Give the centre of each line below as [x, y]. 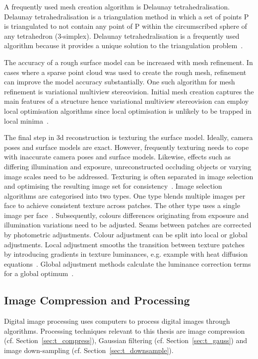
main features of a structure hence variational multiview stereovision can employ [127, 101]
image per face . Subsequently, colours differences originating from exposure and [126, 215]
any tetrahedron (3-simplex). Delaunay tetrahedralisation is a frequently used [122, 36]
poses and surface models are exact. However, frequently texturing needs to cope [127, 147]
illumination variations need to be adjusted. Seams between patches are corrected [128, 225]
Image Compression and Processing [97, 300]
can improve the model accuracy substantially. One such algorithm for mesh [120, 82]
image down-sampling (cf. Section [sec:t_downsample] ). [89, 350]
